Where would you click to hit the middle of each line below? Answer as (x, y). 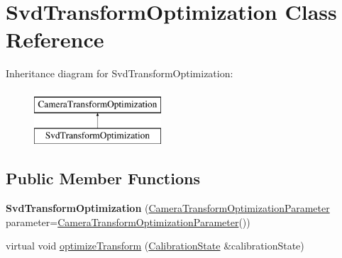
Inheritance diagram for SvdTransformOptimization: (120, 73)
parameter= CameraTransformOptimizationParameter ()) (128, 221)
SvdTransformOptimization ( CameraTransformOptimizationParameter (168, 208)
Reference (55, 39)
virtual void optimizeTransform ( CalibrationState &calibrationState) (155, 246)
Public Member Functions (103, 178)
